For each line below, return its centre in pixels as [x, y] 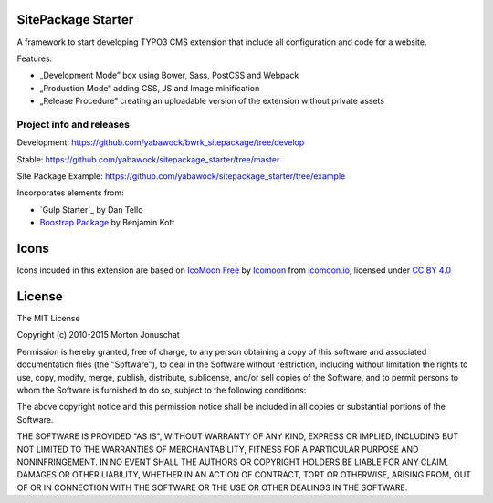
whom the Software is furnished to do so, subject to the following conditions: [162, 390]
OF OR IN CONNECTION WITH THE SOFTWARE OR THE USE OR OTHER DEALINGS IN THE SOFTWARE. [212, 487]
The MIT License [49, 318]
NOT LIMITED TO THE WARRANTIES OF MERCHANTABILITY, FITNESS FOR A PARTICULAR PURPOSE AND [218, 449]
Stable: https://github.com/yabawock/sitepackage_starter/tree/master [148, 159]
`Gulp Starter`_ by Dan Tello [91, 209]
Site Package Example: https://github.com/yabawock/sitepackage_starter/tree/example [181, 176]
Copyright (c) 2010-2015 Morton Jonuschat [98, 335]
